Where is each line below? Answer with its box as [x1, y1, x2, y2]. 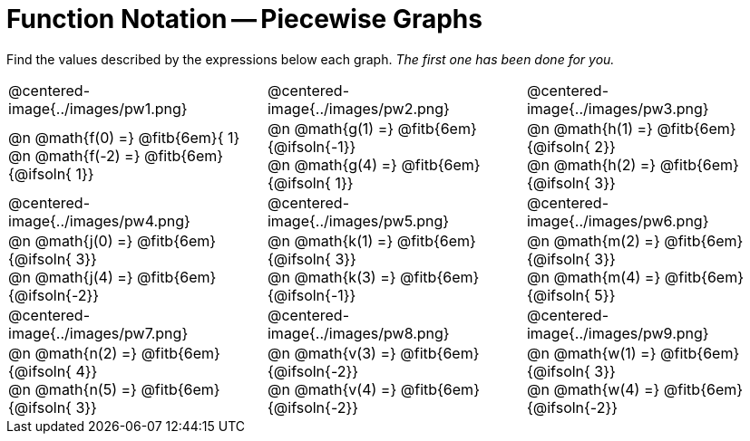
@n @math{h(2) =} [526, 155, 657, 174]
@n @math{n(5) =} [8, 379, 137, 398]
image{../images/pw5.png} [267, 211, 450, 230]
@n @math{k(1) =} [267, 231, 394, 250]
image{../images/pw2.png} [267, 99, 450, 118]
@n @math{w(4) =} [526, 379, 660, 398]
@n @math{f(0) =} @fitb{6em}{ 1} [8, 128, 240, 147]
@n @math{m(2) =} [526, 231, 660, 250]
